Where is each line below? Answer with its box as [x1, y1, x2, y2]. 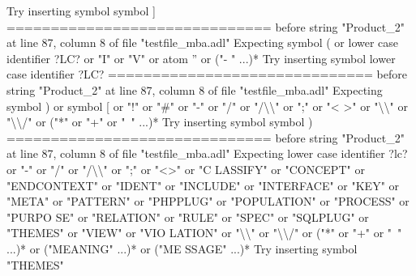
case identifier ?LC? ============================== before [6, 66, 407, 83]
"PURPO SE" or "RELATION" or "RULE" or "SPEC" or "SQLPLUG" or [6, 208, 369, 225]
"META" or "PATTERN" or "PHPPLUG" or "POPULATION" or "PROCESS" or [6, 193, 410, 210]
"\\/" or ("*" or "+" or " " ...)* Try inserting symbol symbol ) [6, 113, 313, 130]
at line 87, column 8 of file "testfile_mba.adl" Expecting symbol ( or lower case [6, 34, 399, 51]
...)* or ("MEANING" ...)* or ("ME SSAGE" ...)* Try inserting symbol [6, 240, 358, 257]
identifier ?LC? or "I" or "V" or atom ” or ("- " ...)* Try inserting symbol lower [6, 49, 396, 66]
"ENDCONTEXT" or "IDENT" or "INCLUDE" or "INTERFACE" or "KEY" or [6, 176, 400, 193]
